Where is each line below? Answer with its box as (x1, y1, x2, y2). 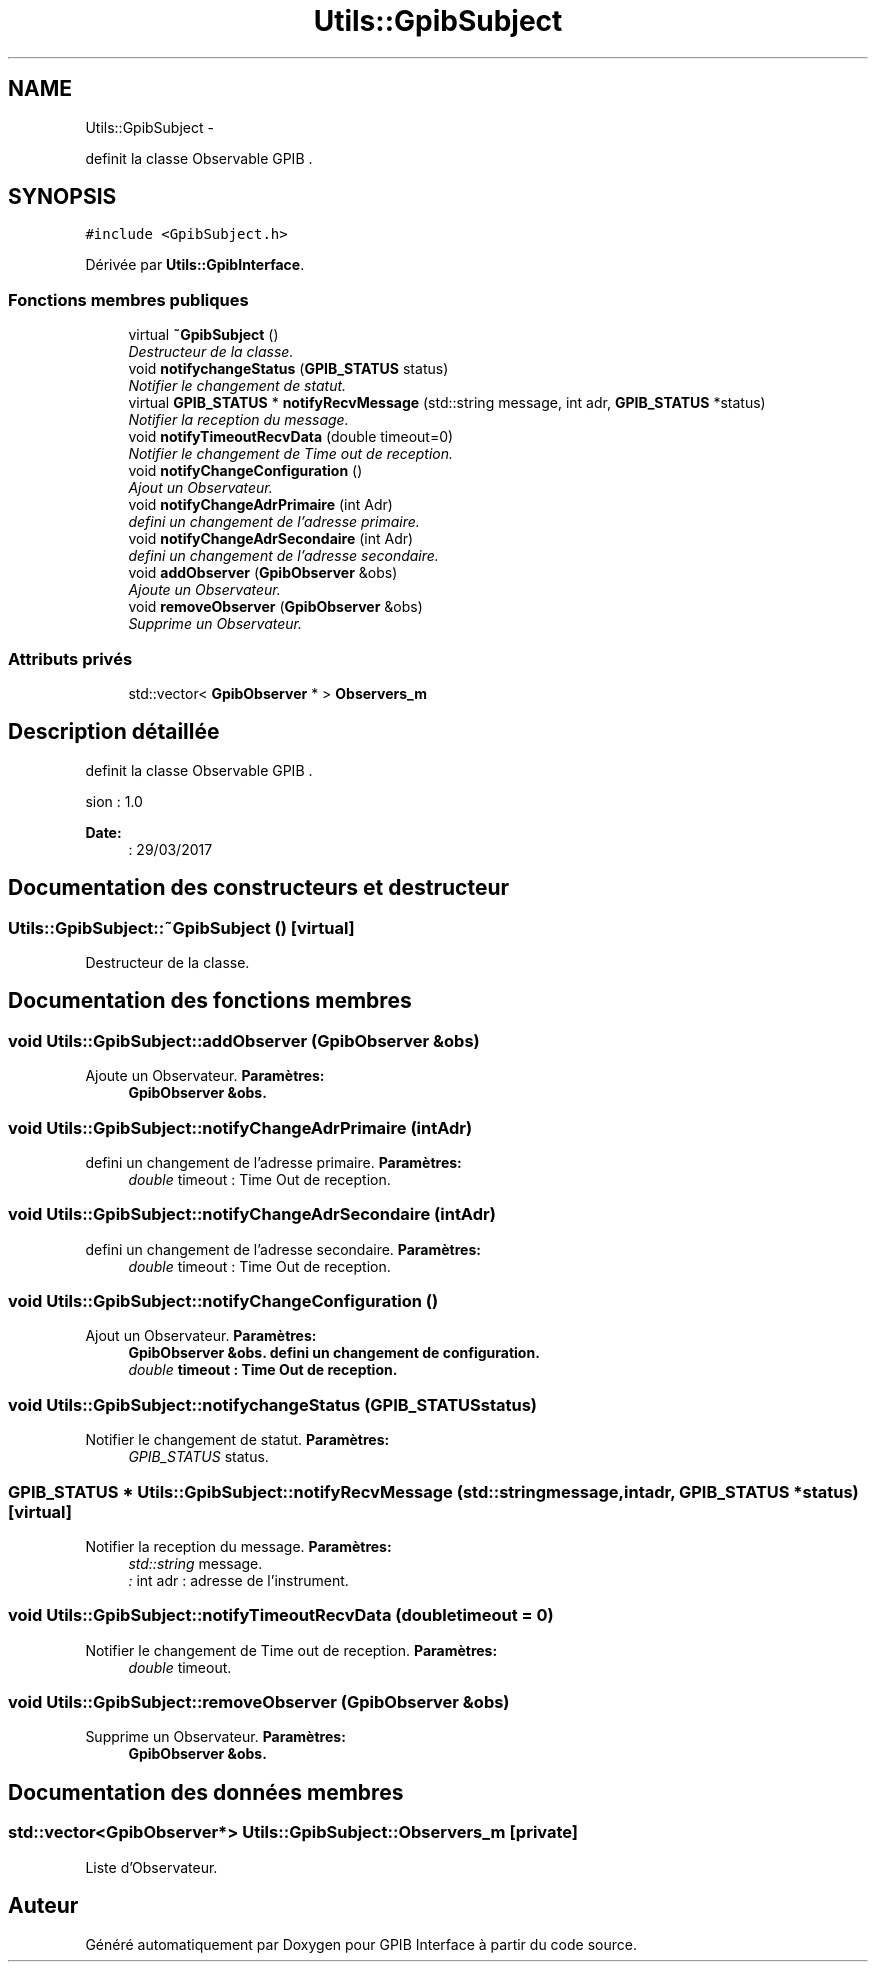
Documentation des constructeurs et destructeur (8, 875, 510, 901)
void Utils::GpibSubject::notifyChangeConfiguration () (8, 1291, 439, 1312)
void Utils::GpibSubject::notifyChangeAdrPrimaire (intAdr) (8, 1117, 473, 1138)
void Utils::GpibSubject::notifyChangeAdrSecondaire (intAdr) (8, 1204, 496, 1225)
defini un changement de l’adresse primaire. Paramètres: (85, 1153, 462, 1171)
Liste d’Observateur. (85, 1858, 218, 1876)
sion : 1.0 (85, 792, 143, 810)
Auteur (8, 1893, 79, 1919)
